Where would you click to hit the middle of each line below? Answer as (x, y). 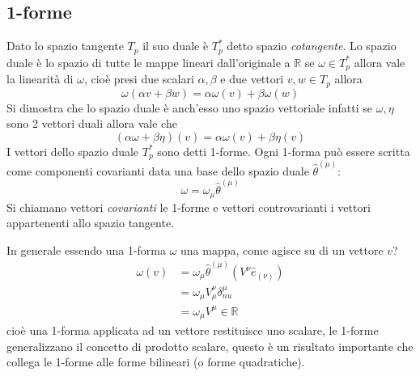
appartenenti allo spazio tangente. (91, 223)
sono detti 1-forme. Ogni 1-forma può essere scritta (284, 151)
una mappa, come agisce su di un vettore (282, 249)
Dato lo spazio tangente (65, 46)
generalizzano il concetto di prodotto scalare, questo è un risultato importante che (210, 346)
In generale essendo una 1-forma (86, 249)
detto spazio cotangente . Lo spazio (312, 46)
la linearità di (40, 79)
